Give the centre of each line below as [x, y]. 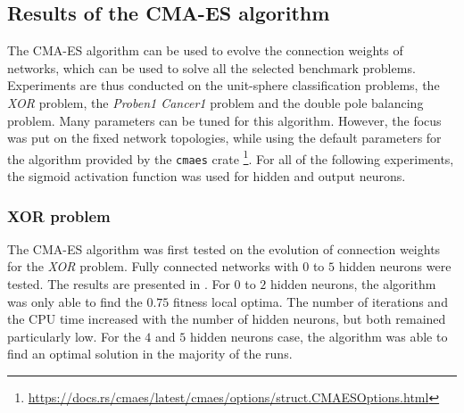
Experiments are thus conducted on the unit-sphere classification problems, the [224, 85]
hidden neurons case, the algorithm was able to [319, 336]
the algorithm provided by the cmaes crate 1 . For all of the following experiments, [231, 157]
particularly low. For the [74, 336]
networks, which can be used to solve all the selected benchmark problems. [211, 67]
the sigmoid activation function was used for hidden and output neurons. [207, 176]
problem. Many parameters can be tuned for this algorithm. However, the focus [224, 120]
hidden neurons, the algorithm [353, 284]
